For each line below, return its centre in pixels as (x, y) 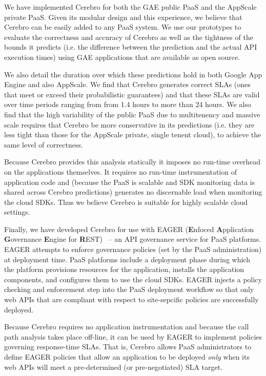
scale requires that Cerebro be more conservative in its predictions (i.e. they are (129, 124)
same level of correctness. (44, 144)
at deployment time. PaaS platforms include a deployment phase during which (127, 259)
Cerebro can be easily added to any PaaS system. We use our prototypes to (123, 27)
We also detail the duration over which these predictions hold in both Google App (133, 74)
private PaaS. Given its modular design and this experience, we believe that (123, 17)
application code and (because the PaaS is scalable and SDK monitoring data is (130, 182)
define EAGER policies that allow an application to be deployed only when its (127, 357)
